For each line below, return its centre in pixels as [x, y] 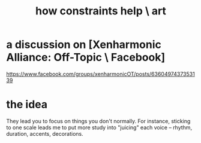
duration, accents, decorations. [45, 133]
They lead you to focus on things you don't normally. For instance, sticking [98, 121]
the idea [27, 104]
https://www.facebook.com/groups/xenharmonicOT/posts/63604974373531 [100, 74]
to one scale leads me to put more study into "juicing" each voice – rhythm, [99, 127]
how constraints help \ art [101, 11]
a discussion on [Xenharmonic [84, 45]
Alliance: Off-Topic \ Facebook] [86, 57]
